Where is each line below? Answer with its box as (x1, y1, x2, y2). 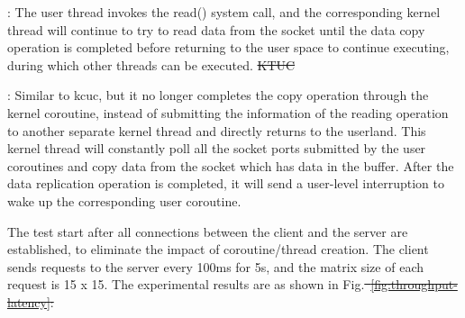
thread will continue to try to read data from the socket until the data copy (7, 20, 425, 39)
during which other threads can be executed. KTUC (7, 55, 296, 74)
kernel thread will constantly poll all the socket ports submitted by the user (7, 139, 426, 158)
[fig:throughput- (370, 275, 458, 294)
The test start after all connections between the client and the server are (7, 222, 408, 241)
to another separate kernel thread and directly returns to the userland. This (7, 121, 426, 140)
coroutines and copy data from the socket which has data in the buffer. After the (7, 156, 454, 175)
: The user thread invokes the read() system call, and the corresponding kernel (7, 3, 441, 21)
